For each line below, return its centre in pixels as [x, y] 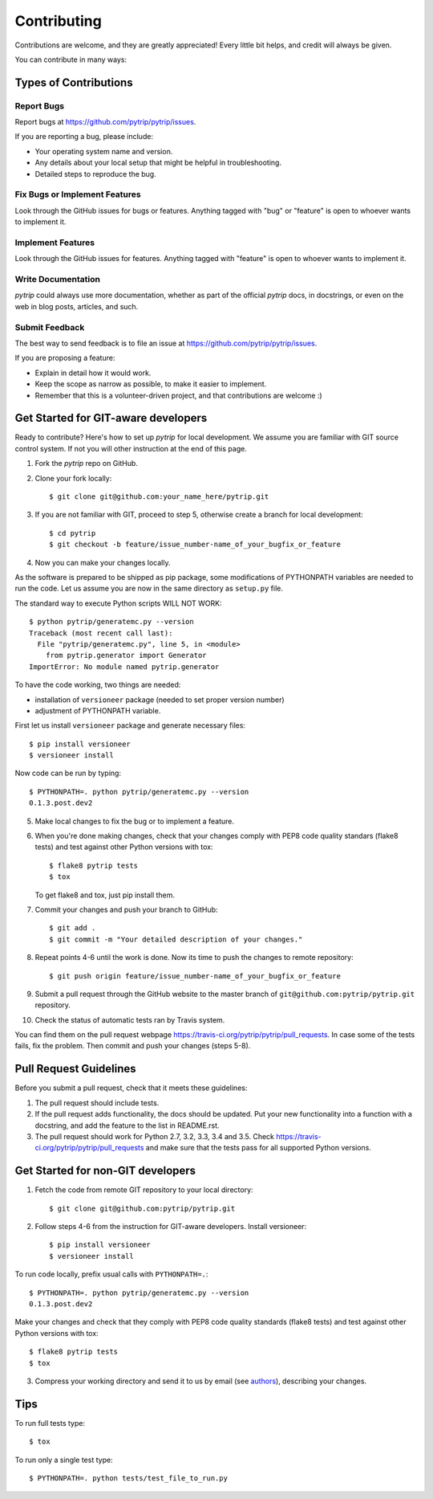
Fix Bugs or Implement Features [78, 194]
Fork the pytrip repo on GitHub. [86, 464]
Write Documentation [57, 280]
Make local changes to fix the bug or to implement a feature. [135, 821]
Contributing [58, 21]
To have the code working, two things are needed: [98, 685]
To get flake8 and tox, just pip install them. [105, 895]
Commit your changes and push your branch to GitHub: [126, 909]
